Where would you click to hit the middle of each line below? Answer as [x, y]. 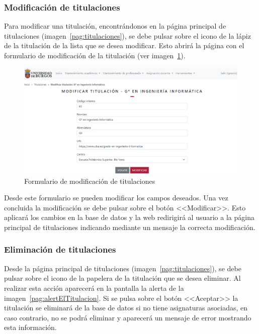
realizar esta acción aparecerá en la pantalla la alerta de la [94, 288]
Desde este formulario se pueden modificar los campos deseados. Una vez [116, 198]
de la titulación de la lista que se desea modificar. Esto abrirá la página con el [124, 45]
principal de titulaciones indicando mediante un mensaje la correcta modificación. [130, 227]
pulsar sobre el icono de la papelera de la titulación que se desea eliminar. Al [122, 278]
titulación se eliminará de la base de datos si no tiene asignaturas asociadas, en [126, 308]
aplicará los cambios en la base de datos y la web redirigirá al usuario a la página [129, 217]
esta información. [30, 327]
